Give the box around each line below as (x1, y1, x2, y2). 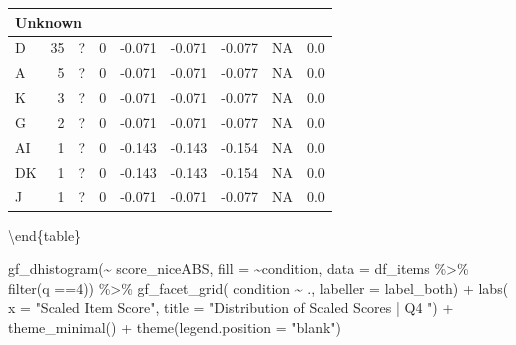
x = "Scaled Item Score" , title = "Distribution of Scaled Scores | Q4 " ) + (8, 297, 454, 318)
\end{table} (8, 224, 82, 245)
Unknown (15, 11, 82, 32)
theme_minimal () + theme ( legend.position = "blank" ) (8, 316, 342, 337)
